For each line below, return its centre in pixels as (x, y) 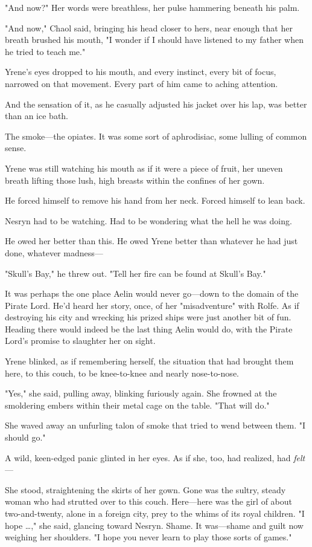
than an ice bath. (37, 116)
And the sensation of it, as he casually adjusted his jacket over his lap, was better (156, 104)
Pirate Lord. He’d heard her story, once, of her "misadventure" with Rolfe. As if (152, 305)
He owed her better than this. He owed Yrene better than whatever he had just (151, 241)
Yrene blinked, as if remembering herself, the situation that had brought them (149, 361)
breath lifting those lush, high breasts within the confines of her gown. (135, 180)
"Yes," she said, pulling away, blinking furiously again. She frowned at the (141, 393)
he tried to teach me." (45, 51)
